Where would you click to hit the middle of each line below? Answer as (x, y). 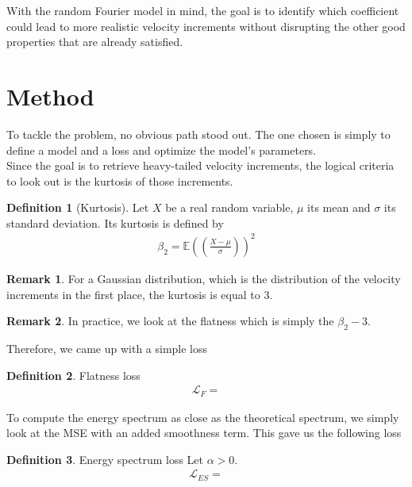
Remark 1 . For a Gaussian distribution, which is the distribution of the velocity (204, 278)
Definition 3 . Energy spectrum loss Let (105, 459)
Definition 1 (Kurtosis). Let (78, 207)
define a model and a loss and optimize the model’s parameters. (162, 150)
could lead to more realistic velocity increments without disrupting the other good (206, 26)
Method (50, 96)
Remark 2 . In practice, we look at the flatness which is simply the (170, 321)
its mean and (339, 207)
